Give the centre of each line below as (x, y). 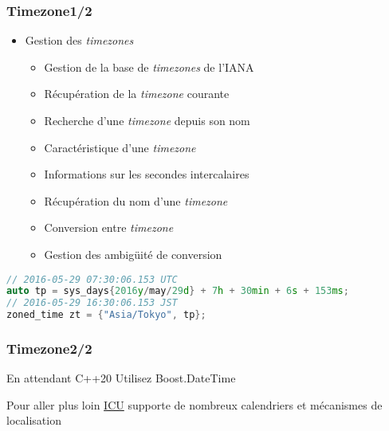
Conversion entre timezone (109, 227)
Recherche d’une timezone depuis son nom (147, 120)
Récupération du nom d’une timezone (136, 200)
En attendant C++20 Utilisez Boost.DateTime (121, 378)
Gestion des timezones (79, 40)
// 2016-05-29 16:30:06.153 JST (92, 303)
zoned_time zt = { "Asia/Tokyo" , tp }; (106, 315)
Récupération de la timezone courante (137, 94)
